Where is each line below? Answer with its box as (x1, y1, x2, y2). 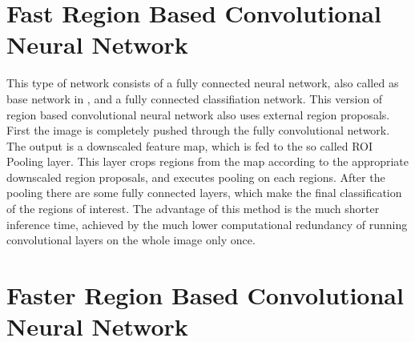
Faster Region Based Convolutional (6, 279, 404, 312)
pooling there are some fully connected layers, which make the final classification (6, 184, 402, 201)
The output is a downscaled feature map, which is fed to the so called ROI (6, 137, 373, 154)
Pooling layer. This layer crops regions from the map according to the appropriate (6, 153, 409, 170)
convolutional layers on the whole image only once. (6, 231, 256, 248)
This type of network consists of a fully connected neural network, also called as (6, 74, 399, 91)
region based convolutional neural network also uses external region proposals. (6, 106, 390, 123)
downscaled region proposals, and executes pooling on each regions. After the (6, 168, 385, 185)
